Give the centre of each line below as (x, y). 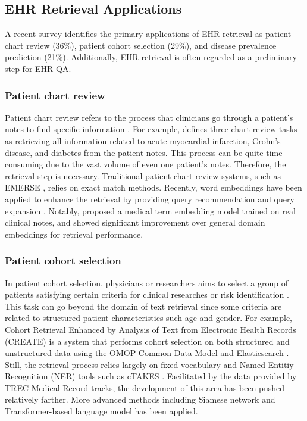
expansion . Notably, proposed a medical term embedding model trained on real (150, 210)
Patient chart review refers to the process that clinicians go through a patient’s (149, 117)
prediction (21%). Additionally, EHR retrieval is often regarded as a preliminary (151, 57)
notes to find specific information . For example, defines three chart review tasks (151, 129)
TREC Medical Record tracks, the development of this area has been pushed (145, 387)
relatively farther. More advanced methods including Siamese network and (140, 399)
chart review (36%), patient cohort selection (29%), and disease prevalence (141, 45)
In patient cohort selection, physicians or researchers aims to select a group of (146, 283)
